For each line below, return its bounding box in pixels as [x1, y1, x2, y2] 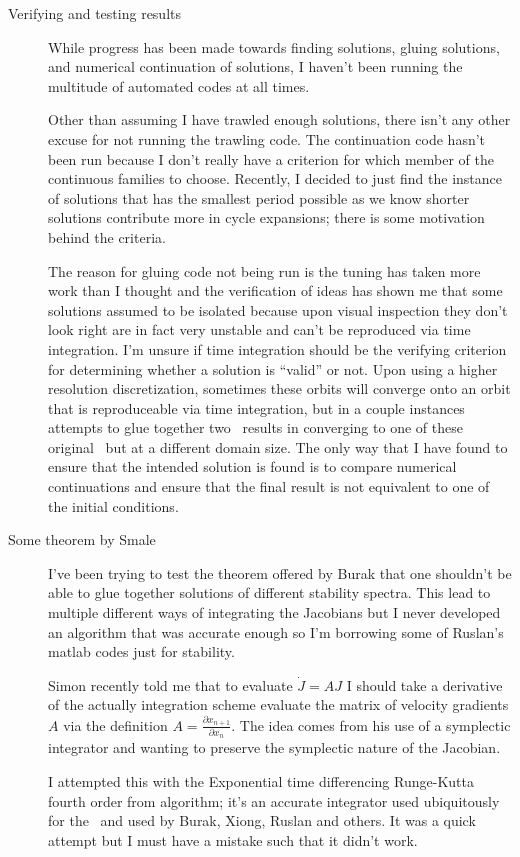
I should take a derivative [346, 674, 503, 695]
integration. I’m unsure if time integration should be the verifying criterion [48, 338, 507, 359]
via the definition [63, 714, 168, 735]
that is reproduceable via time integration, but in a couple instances [48, 397, 465, 418]
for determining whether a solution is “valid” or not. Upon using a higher [48, 358, 498, 379]
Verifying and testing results [8, 3, 181, 23]
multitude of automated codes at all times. [48, 75, 310, 96]
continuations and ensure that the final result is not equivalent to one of [48, 476, 490, 497]
